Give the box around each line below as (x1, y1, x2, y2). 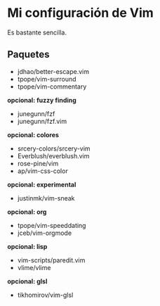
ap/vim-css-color (17, 167, 68, 175)
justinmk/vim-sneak (17, 193, 75, 202)
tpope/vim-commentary (17, 82, 87, 91)
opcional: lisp (7, 242, 48, 250)
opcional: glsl (7, 276, 48, 286)
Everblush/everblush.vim (17, 151, 90, 160)
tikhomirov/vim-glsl (17, 291, 74, 299)
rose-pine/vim (17, 159, 59, 167)
